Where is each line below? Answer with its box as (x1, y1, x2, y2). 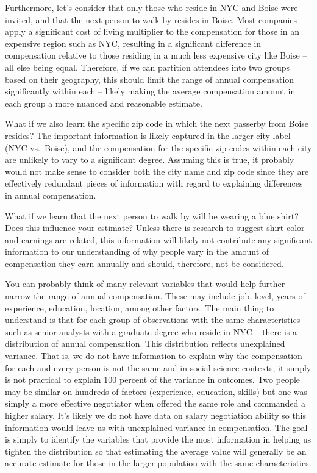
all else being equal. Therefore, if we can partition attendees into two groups (5, 60, 290, 73)
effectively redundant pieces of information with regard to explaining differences (5, 177, 303, 190)
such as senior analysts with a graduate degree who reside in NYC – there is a (5, 325, 297, 338)
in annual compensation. (5, 188, 96, 201)
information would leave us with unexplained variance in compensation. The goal (5, 421, 308, 433)
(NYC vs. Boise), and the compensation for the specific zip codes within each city (5, 141, 312, 154)
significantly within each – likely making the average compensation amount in (5, 85, 296, 98)
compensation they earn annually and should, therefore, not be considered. (5, 257, 284, 269)
